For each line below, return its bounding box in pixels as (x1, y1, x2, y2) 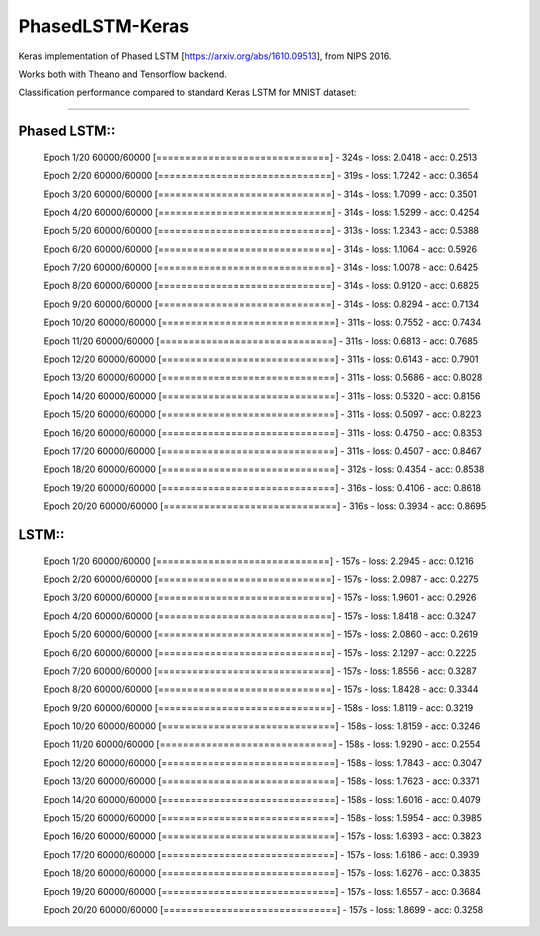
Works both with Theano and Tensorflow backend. (18, 68, 227, 80)
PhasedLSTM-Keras (18, 15, 190, 37)
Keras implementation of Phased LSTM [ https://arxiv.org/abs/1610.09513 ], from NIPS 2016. (18, 50, 392, 62)
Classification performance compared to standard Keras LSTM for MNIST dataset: (18, 86, 357, 99)
